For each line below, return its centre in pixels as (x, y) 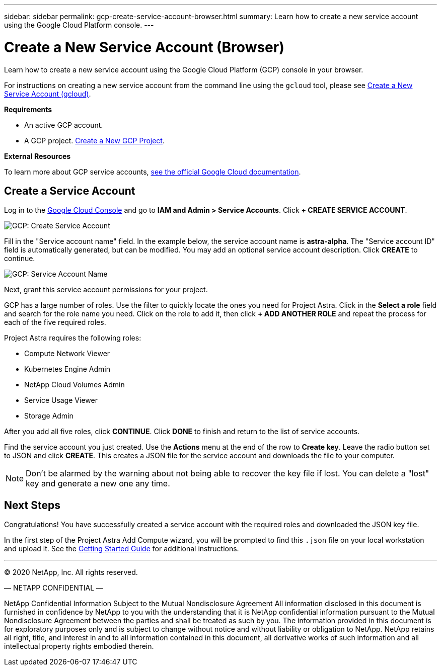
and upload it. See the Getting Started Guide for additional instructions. (122, 549)
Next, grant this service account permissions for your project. (106, 290)
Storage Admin (49, 416)
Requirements (28, 109)
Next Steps (32, 505)
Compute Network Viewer (67, 354)
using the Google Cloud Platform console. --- (79, 25)
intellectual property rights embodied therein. (79, 646)
